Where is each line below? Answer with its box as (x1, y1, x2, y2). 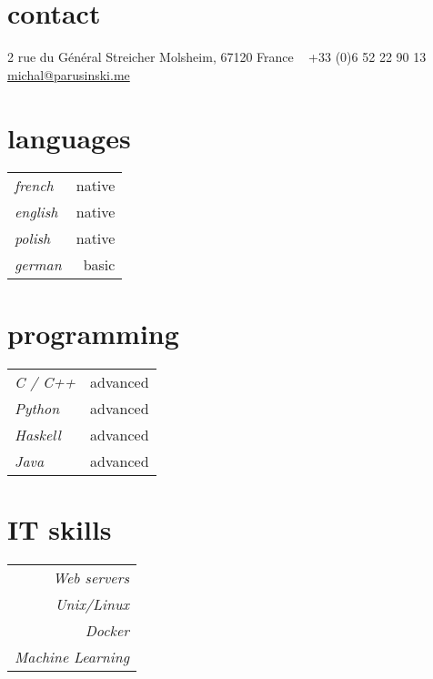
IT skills (7, 510, 112, 547)
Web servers (53, 566, 130, 588)
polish (15, 228, 51, 249)
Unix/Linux (55, 593, 130, 614)
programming (7, 314, 179, 351)
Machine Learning (15, 645, 130, 667)
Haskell (15, 423, 61, 445)
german (15, 254, 62, 276)
